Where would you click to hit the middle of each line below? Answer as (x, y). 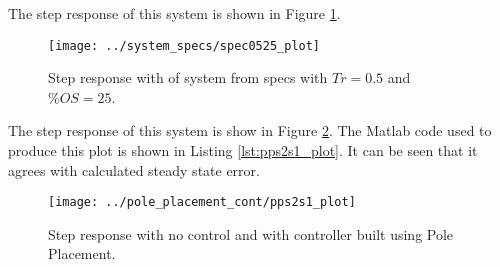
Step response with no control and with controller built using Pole (251, 233)
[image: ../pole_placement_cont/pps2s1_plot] (202, 202)
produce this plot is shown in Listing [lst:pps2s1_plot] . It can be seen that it (243, 150)
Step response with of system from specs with (188, 77)
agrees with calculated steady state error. (134, 169)
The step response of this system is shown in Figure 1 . (174, 13)
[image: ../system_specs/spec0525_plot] (184, 45)
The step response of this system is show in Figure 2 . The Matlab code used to (250, 130)
